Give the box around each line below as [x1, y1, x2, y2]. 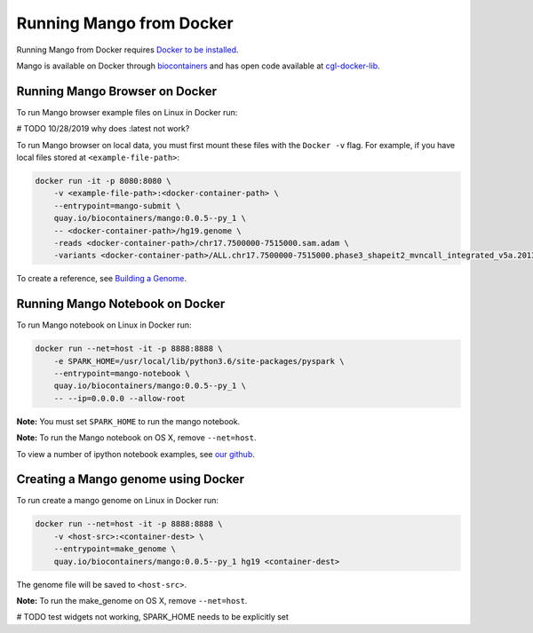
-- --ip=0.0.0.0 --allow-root [53, 393, 186, 403]
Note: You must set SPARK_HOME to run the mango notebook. [16, 415, 241, 426]
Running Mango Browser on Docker [16, 83, 218, 99]
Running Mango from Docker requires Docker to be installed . [16, 44, 239, 55]
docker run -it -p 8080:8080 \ [35, 176, 172, 186]
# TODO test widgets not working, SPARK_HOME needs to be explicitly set [16, 612, 289, 622]
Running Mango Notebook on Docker [16, 297, 226, 312]
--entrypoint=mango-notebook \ [53, 368, 190, 378]
